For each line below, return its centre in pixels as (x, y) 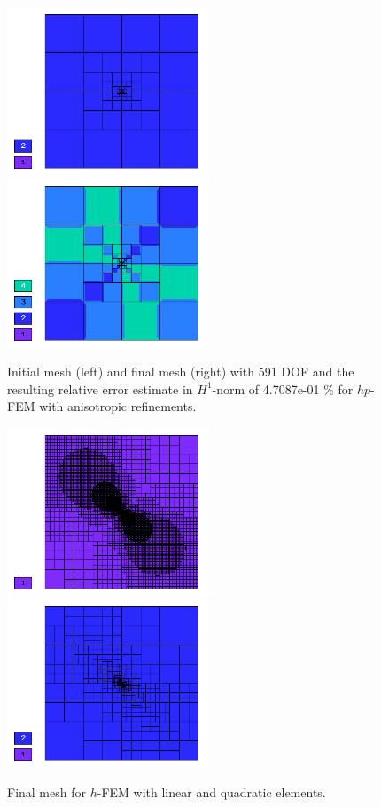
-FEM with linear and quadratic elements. (211, 792)
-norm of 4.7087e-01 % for (283, 388)
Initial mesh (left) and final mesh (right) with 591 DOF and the (181, 372)
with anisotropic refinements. (118, 406)
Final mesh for (47, 792)
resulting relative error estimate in (100, 388)
